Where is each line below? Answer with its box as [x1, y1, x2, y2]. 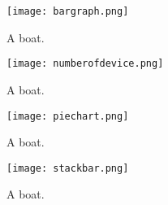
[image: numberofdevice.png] [6, 58, 164, 70]
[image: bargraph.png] [6, 6, 129, 17]
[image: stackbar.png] [6, 162, 129, 174]
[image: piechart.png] [6, 110, 129, 122]
